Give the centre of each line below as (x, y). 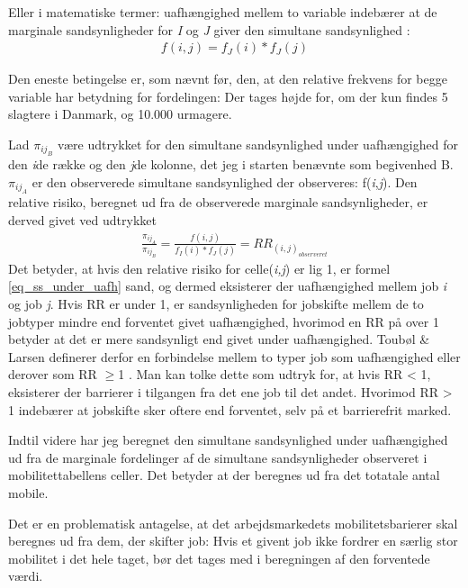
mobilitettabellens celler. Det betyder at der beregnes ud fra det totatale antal (224, 475)
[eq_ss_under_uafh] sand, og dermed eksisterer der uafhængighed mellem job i (228, 286)
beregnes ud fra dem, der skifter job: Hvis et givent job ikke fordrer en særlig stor (233, 541)
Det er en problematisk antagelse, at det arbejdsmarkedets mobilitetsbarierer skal (233, 523)
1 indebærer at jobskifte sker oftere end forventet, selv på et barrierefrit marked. (230, 409)
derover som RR (53, 374)
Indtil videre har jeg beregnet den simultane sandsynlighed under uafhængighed (228, 440)
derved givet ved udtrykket (82, 220)
